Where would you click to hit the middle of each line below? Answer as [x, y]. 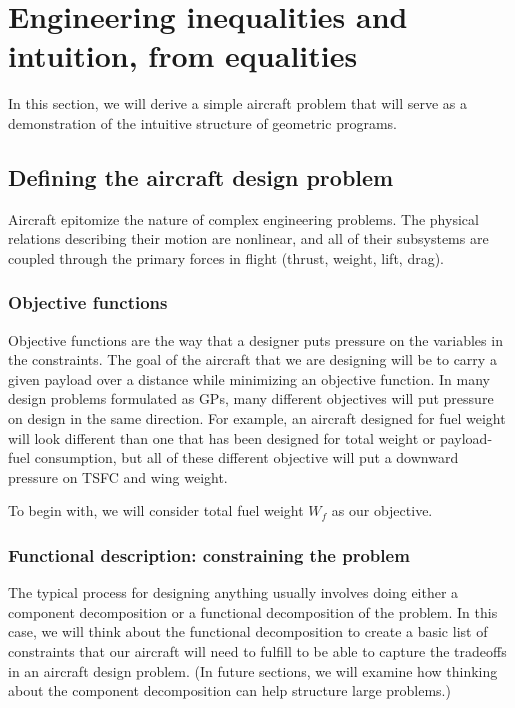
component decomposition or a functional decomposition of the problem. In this [253, 611]
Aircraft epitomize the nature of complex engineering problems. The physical [243, 218]
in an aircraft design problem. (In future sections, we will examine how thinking [253, 670]
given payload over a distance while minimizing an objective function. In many [249, 378]
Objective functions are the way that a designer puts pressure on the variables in [255, 339]
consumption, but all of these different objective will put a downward [246, 457]
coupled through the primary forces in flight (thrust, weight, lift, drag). [226, 257]
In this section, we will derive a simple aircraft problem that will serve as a [238, 103]
